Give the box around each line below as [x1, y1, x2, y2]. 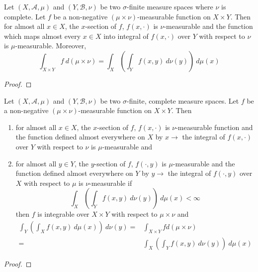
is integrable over [37, 209, 89, 219]
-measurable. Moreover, [15, 40, 86, 51]
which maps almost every [4, 30, 81, 41]
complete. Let [4, 11, 46, 21]
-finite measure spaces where [127, 1, 213, 11]
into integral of [103, 30, 149, 41]
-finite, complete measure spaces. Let [127, 95, 239, 106]
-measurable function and [175, 122, 253, 132]
